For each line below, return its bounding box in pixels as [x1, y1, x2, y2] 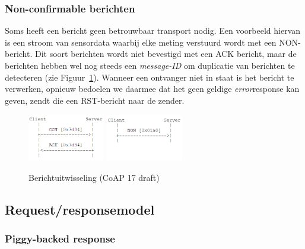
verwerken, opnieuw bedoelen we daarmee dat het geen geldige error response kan [5, 82, 300, 95]
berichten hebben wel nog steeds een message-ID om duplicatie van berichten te [5, 59, 295, 71]
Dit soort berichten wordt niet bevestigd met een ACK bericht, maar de [34, 47, 297, 60]
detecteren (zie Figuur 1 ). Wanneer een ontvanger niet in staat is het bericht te [5, 71, 294, 83]
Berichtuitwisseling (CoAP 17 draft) [28, 171, 160, 184]
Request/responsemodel [5, 200, 155, 218]
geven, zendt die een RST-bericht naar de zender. [5, 94, 185, 106]
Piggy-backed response [5, 231, 115, 246]
